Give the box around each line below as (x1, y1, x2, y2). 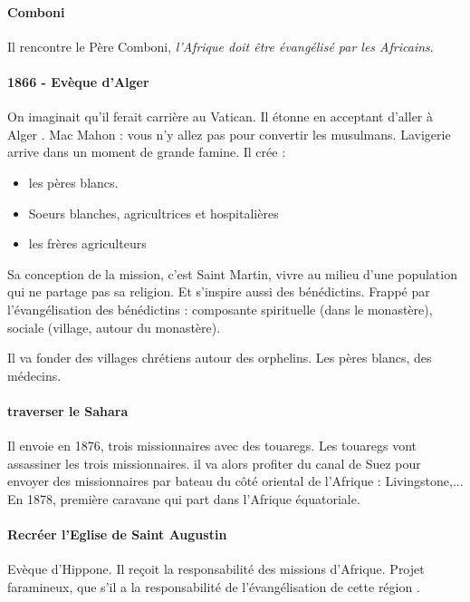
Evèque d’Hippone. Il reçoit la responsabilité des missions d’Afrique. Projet (7, 559, 425, 578)
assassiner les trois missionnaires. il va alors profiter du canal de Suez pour (7, 453, 421, 472)
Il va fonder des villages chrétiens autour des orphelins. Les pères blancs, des (7, 348, 432, 367)
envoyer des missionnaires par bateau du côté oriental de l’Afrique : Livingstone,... (7, 471, 464, 490)
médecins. (7, 365, 62, 384)
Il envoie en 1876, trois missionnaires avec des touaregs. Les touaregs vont (7, 436, 417, 455)
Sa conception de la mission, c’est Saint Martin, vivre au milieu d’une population (7, 264, 457, 283)
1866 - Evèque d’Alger (7, 72, 149, 91)
